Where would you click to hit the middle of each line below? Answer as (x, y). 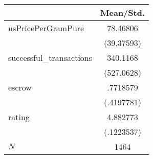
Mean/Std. (123, 13)
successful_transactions (50, 58)
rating (19, 117)
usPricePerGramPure (46, 28)
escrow (20, 87)
